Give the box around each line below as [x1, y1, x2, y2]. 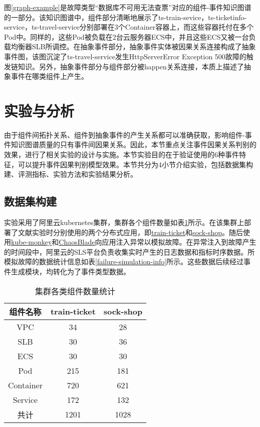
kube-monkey [11, 237, 52, 247]
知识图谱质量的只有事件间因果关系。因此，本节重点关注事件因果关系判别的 [11, 139, 256, 150]
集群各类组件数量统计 [35, 285, 116, 297]
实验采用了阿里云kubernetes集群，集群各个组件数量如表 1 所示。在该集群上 [4, 217, 244, 228]
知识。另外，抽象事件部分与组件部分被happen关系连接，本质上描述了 [18, 61, 244, 71]
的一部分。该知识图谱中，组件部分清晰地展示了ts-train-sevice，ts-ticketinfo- [4, 12, 247, 22]
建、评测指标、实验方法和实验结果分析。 [4, 169, 137, 179]
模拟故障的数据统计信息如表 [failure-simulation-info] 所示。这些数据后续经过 [4, 256, 244, 267]
